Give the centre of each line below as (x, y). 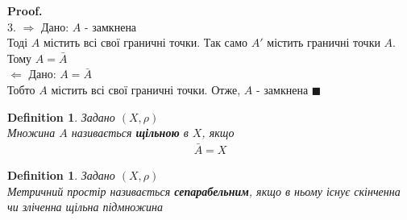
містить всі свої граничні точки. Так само (145, 42)
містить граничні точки (324, 42)
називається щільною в (130, 133)
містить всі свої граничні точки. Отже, (146, 89)
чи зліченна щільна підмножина (85, 207)
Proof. (25, 10)
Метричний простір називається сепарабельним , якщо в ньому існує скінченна (204, 191)
